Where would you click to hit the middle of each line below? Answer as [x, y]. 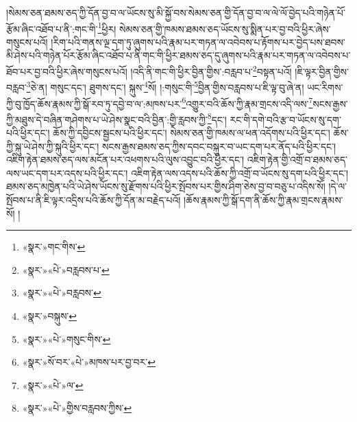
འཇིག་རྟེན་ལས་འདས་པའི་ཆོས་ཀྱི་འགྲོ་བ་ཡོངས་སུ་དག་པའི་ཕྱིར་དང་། [240, 173]
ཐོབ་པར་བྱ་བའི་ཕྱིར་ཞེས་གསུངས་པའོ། [67, 71]
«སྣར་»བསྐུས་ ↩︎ [50, 315]
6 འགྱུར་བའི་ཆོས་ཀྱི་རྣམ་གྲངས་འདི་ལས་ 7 [247, 102]
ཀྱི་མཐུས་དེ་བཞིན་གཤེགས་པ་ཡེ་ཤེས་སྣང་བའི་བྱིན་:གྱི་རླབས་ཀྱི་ [107, 119]
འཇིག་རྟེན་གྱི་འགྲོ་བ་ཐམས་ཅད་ [297, 160]
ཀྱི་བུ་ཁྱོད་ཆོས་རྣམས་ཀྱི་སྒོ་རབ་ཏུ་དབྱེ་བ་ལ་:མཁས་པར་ [94, 103]
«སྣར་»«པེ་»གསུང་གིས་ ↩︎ [66, 339]
